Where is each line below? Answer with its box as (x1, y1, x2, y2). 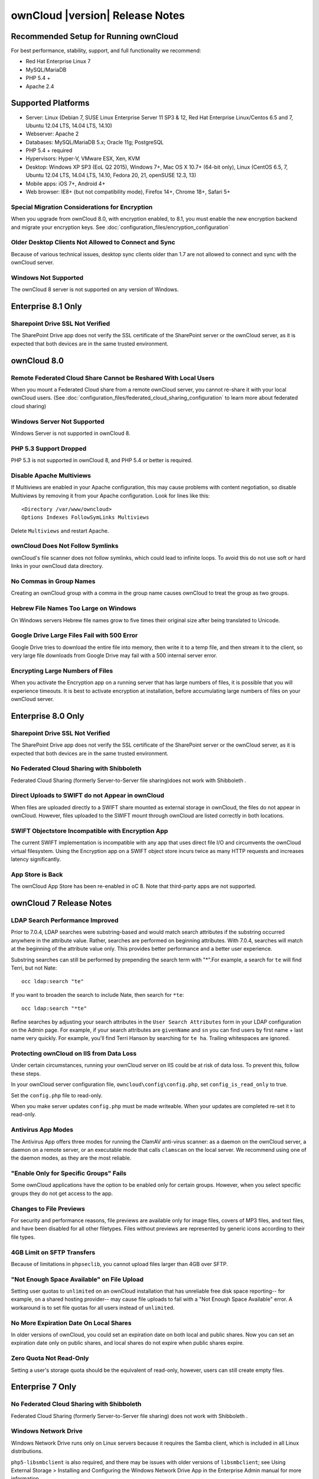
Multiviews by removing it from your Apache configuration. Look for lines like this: (11, 492, 210, 499)
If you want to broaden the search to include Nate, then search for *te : (11, 991, 184, 998)
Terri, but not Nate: (11, 964, 57, 971)
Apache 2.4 (25, 83, 54, 90)
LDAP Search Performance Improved (11, 916, 119, 925)
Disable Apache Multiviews (11, 471, 92, 479)
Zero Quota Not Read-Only (11, 1354, 89, 1362)
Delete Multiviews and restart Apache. (11, 527, 109, 534)
